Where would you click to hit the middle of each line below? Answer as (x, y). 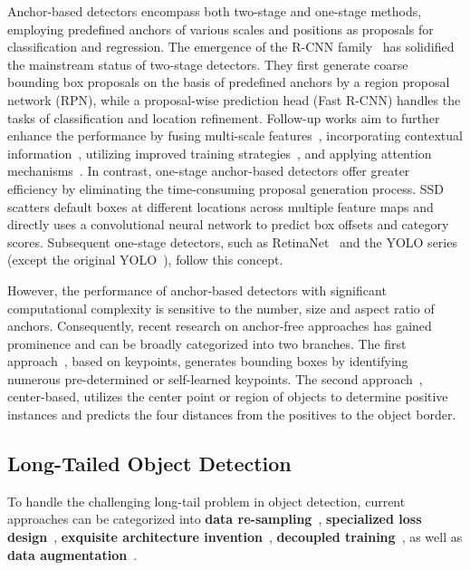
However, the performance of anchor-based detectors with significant (197, 290)
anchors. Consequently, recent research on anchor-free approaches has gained (220, 326)
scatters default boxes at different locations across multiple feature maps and (221, 206)
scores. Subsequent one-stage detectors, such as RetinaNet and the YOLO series (232, 242)
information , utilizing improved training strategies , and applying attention (220, 153)
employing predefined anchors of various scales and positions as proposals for (221, 29)
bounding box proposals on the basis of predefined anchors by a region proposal (229, 82)
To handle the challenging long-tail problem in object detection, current (206, 501)
